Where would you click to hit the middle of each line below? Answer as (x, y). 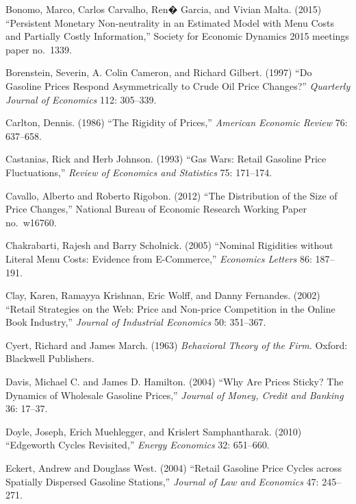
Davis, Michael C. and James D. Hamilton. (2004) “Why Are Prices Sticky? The (175, 382)
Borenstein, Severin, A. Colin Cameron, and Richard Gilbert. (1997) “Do (159, 72)
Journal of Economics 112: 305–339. (81, 99)
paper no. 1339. (39, 49)
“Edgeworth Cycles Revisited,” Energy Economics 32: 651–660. (138, 445)
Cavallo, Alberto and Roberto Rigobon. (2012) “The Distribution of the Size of (171, 195)
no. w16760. (31, 222)
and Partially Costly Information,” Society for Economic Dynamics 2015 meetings (177, 36)
